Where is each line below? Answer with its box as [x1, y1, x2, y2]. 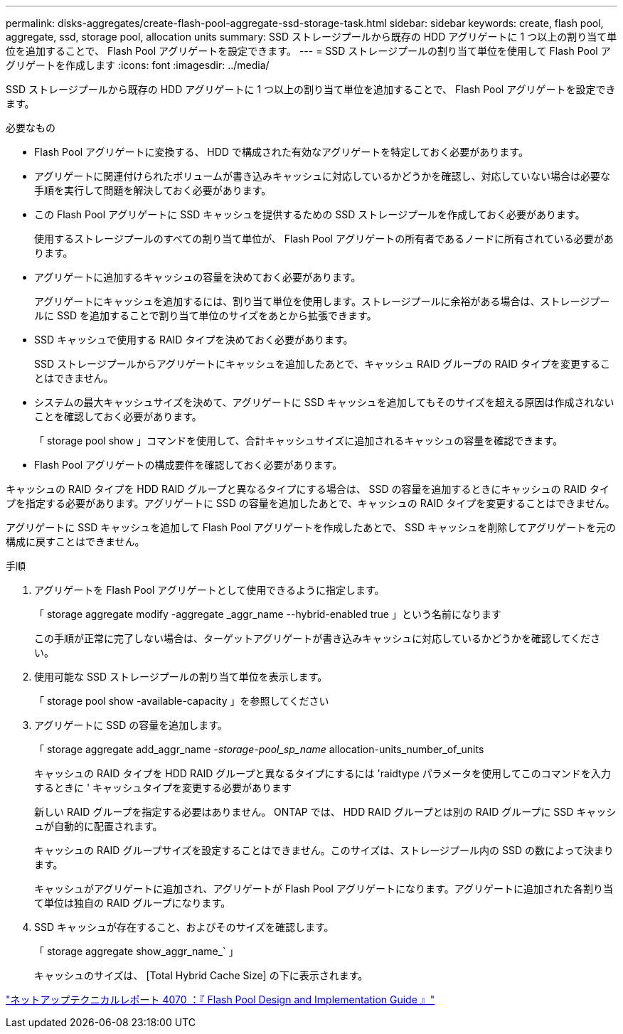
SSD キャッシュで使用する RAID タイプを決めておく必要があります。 [34, 334, 353, 346]
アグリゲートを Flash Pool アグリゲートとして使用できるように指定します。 [34, 584, 385, 596]
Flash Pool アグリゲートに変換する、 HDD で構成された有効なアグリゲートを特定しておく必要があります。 [34, 146, 528, 158]
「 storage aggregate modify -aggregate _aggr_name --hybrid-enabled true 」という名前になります [34, 608, 501, 620]
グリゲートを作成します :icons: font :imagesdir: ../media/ [6, 59, 270, 71]
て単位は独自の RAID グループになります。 [34, 897, 231, 909]
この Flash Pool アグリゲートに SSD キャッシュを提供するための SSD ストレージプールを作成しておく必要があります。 [34, 208, 585, 220]
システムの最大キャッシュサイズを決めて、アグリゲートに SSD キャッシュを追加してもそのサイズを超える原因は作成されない [34, 396, 614, 408]
